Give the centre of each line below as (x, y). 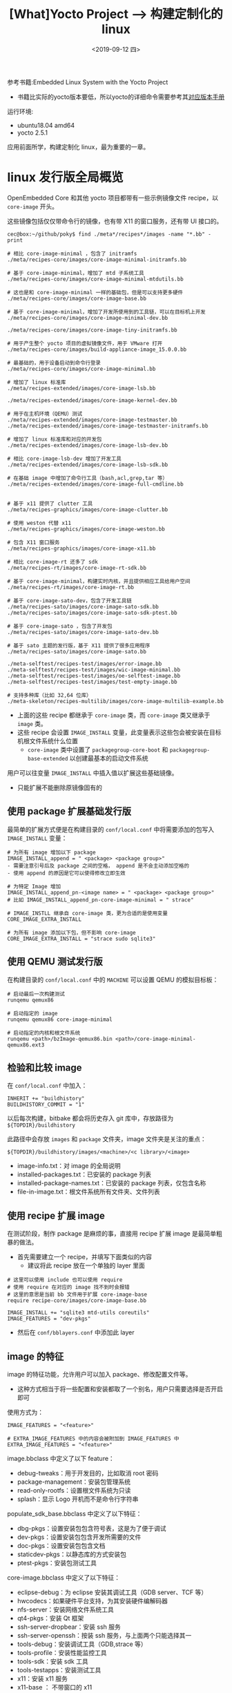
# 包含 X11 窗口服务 (33, 542)
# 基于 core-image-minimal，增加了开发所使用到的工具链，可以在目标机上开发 (106, 312)
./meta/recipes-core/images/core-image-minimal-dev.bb (88, 318)
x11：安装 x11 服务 (42, 1678)
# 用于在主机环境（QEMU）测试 (45, 414)
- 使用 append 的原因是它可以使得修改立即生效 (66, 873)
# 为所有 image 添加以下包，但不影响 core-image (71, 932)
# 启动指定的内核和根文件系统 (44, 1033)
